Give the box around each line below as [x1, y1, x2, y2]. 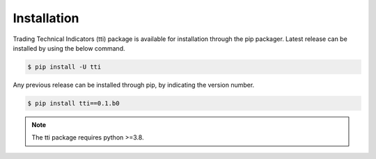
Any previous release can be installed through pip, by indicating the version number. [13, 81, 255, 89]
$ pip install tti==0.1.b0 [27, 99, 120, 107]
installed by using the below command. [13, 44, 125, 52]
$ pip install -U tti [27, 62, 102, 71]
